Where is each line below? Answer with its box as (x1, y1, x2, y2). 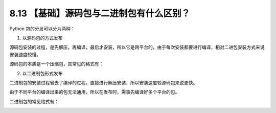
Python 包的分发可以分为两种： (9, 26, 75, 32)
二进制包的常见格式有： (9, 98, 59, 104)
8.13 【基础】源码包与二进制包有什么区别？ (9, 8, 191, 19)
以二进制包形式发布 (22, 70, 63, 76)
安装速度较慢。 (9, 51, 41, 57)
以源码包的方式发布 (22, 35, 63, 41)
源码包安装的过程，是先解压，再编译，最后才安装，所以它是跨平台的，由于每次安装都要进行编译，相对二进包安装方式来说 (9, 44, 265, 51)
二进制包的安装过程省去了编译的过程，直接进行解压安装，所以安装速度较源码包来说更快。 (9, 79, 198, 85)
